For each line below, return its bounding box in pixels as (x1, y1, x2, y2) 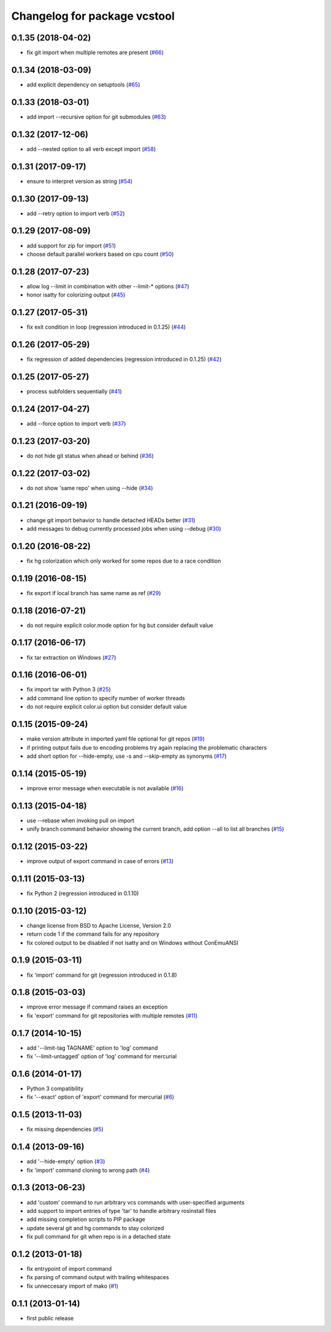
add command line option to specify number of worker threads (26, 694, 185, 702)
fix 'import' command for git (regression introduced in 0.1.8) (26, 971, 177, 979)
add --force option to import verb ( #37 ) (26, 420, 126, 427)
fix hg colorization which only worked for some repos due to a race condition (26, 557, 221, 564)
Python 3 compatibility (26, 1085, 84, 1092)
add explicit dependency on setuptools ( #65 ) (26, 80, 140, 88)
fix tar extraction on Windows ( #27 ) (26, 653, 116, 661)
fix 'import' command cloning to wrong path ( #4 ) (26, 1166, 150, 1174)
